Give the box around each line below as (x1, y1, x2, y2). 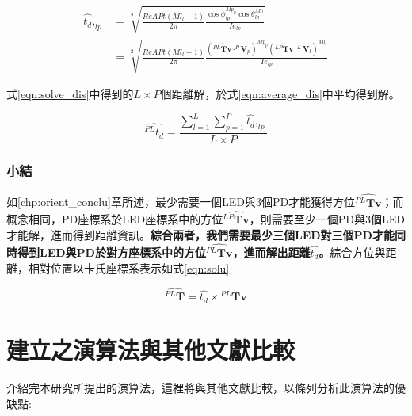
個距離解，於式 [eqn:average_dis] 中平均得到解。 (160, 86, 400, 102)
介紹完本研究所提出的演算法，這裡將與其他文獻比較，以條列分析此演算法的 (6, 380, 395, 396)
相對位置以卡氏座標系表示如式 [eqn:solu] (28, 259, 230, 276)
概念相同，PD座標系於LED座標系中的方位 (6, 211, 223, 227)
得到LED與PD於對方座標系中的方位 (17, 243, 206, 260)
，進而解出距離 (232, 243, 311, 260)
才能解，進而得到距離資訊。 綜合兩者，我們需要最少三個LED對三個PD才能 (6, 227, 395, 243)
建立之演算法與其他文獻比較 (6, 334, 296, 366)
